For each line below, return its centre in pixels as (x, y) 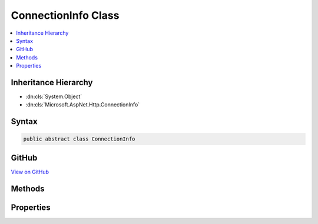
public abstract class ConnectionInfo (79, 139)
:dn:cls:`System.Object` (54, 96)
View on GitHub (30, 172)
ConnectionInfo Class (65, 15)
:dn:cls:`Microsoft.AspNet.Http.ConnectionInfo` (83, 105)
